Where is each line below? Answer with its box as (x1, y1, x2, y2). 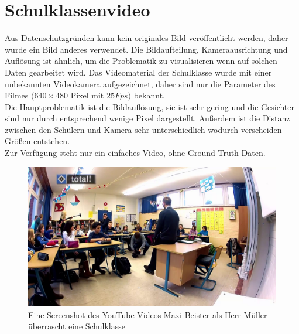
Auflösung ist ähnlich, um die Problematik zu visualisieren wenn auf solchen (5, 54, 277, 67)
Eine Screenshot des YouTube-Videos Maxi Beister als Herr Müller (28, 308, 267, 321)
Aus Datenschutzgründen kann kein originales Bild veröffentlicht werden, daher (5, 32, 288, 44)
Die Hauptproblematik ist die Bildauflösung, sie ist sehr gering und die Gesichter (5, 100, 295, 113)
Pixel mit (70, 89, 104, 101)
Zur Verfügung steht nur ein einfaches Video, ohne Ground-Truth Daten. (5, 146, 266, 159)
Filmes (5, 89, 29, 101)
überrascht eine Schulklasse (28, 320, 125, 332)
